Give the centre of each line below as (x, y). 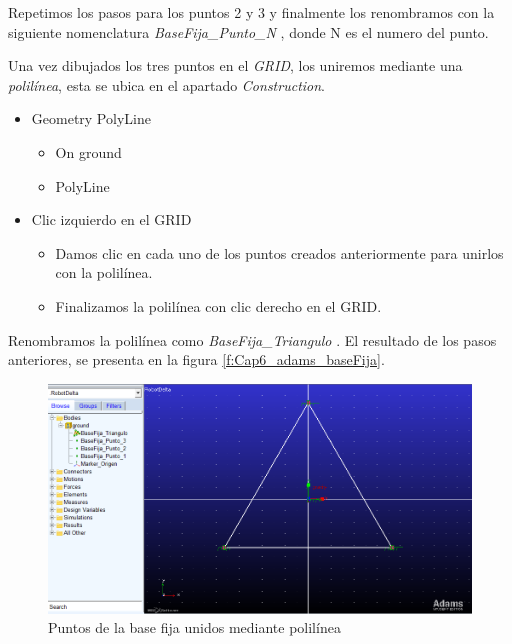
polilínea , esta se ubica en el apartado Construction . (167, 84)
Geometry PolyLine (91, 118)
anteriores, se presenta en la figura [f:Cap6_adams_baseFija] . (196, 359)
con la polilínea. (104, 272)
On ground (88, 151)
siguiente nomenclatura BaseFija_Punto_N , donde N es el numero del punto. (248, 31)
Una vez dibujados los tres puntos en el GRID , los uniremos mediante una (235, 65)
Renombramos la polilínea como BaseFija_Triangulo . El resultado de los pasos (252, 339)
